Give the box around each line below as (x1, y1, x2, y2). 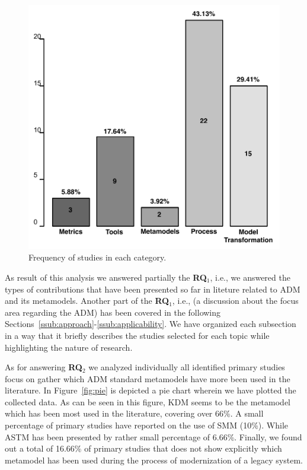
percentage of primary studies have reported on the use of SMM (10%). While (5, 419, 288, 431)
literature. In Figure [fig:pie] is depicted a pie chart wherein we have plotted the (5, 384, 296, 396)
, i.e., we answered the (210, 271, 290, 283)
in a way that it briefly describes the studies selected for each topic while (5, 329, 270, 341)
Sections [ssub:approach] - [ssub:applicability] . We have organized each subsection (5, 317, 296, 330)
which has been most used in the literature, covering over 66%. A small (5, 407, 264, 420)
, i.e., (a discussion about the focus (172, 294, 299, 307)
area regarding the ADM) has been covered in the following (5, 306, 221, 318)
